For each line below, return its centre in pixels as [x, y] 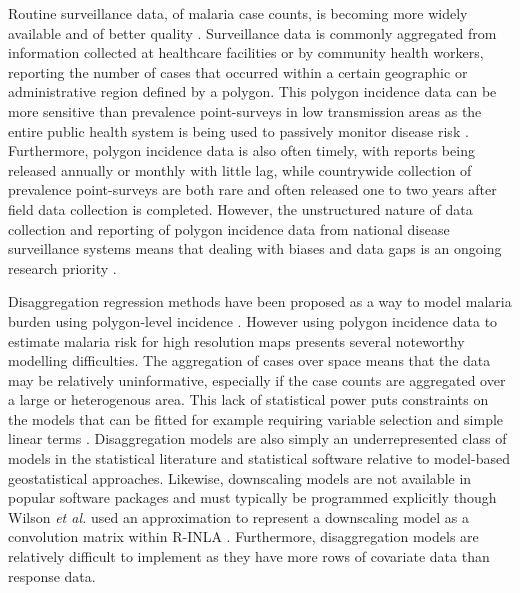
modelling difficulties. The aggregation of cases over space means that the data [249, 360]
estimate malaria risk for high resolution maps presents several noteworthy [236, 340]
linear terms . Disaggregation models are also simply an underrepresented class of [257, 438]
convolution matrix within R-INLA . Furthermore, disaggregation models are [243, 536]
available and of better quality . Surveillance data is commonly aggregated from [252, 32]
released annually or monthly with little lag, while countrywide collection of [240, 169]
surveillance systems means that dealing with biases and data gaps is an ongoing [255, 248]
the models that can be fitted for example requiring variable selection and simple [256, 418]
